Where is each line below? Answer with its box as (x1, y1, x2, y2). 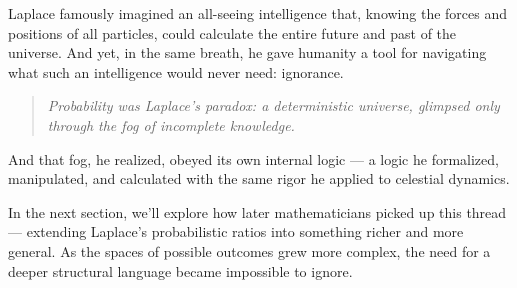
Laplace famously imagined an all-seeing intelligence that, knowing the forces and (8, 3, 508, 23)
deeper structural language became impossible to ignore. (8, 260, 353, 281)
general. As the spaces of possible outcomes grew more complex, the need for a (8, 240, 491, 261)
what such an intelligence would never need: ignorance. (8, 61, 344, 82)
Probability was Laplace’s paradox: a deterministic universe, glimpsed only (47, 95, 500, 116)
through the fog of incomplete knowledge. (47, 114, 295, 135)
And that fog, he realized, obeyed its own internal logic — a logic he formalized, (8, 148, 499, 169)
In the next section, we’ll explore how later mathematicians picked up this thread (8, 201, 507, 222)
